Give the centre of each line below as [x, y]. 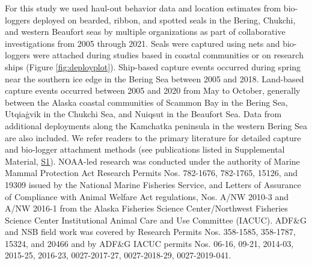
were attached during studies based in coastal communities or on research [168, 55]
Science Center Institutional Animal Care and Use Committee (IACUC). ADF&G [156, 220]
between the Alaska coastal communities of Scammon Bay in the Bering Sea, [146, 102]
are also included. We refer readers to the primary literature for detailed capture [153, 137]
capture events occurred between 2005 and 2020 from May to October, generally [153, 90]
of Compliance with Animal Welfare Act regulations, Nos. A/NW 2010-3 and [147, 196]
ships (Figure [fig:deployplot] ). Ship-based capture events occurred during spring [153, 66]
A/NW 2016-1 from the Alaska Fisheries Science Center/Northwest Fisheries [146, 208]
